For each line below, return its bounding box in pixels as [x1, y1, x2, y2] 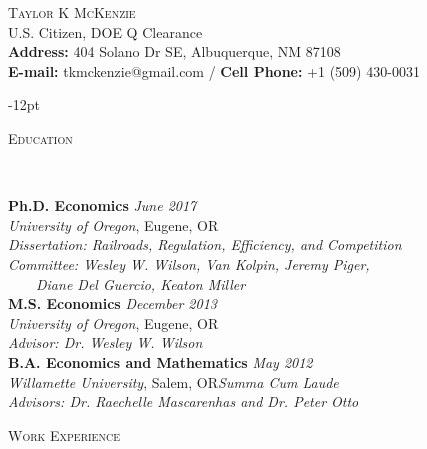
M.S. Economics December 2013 [8, 293, 217, 314]
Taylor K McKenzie [8, 2, 136, 22]
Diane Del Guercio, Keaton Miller [36, 273, 246, 294]
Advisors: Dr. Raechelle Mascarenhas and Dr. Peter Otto [8, 391, 359, 412]
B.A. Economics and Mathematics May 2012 [8, 351, 313, 372]
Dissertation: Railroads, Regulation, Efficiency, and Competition [8, 234, 402, 255]
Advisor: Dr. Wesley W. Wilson [8, 332, 203, 353]
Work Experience [8, 424, 120, 445]
